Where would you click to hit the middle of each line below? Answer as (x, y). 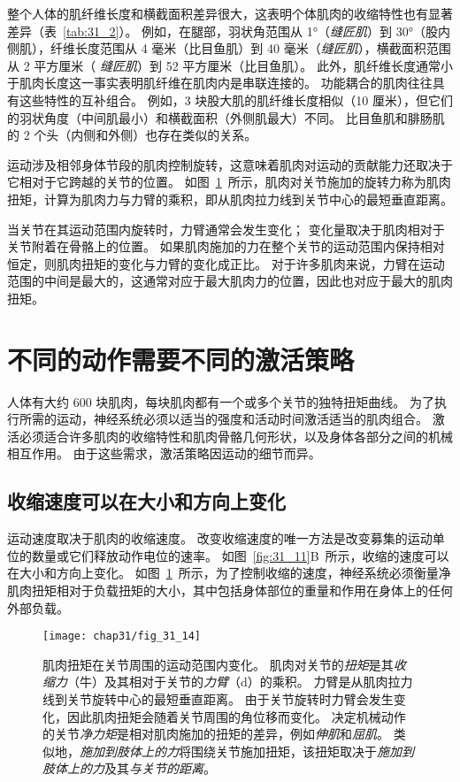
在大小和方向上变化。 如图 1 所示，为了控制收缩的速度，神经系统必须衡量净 (229, 573)
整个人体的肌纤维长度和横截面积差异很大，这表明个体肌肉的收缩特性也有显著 (230, 13)
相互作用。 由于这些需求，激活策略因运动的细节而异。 (164, 453)
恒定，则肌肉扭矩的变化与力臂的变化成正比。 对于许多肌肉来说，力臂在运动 (226, 263)
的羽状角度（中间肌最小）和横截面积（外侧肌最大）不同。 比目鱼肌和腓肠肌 (226, 117)
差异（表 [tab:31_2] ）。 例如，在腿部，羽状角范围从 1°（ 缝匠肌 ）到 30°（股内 (229, 31)
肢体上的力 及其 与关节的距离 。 (129, 768)
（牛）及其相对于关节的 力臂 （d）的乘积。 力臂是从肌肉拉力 (240, 682)
